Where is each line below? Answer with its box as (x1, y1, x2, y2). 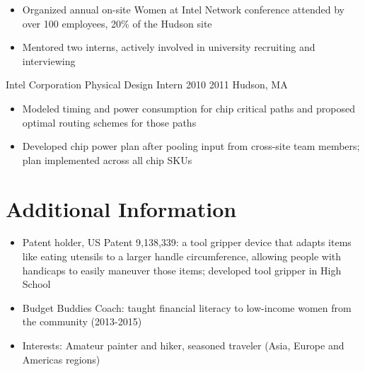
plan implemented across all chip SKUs (22, 152, 192, 167)
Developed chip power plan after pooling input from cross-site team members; (22, 139, 360, 153)
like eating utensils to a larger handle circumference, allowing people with (22, 249, 342, 264)
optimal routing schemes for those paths (22, 115, 197, 129)
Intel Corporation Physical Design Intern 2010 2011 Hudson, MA (6, 77, 288, 92)
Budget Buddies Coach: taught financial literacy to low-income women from (22, 300, 352, 315)
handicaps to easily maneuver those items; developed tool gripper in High (22, 262, 342, 277)
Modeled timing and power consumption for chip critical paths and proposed (22, 100, 356, 115)
